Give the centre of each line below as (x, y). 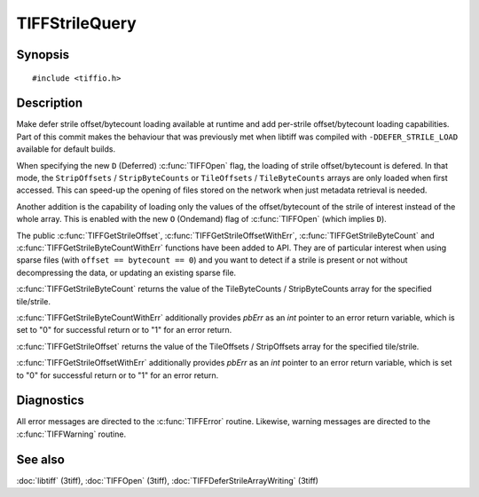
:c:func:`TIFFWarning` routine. (71, 434)
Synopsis (43, 55)
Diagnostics (50, 401)
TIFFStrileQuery (76, 23)
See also (41, 459)
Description (50, 103)
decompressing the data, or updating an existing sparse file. (126, 272)
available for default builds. (66, 149)
